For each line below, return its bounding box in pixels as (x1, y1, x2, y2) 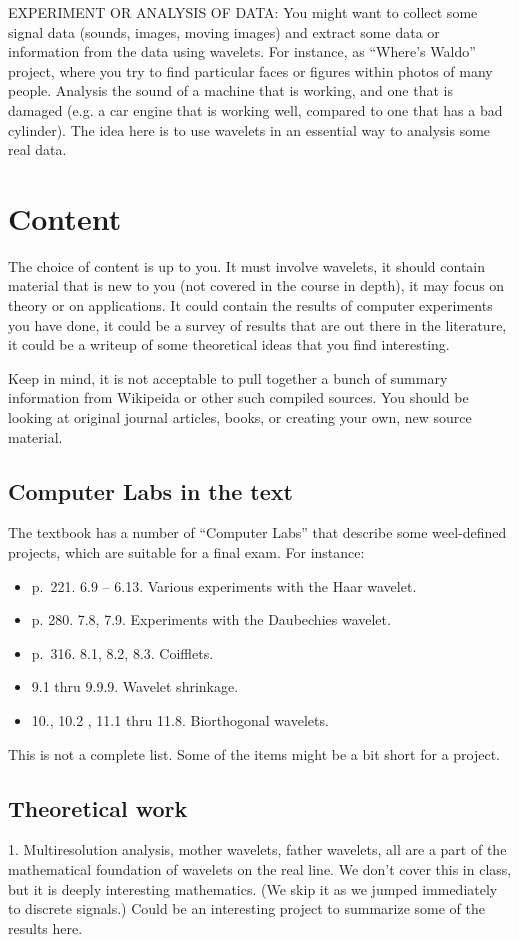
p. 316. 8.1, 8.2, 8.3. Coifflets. (31, 642, 214, 663)
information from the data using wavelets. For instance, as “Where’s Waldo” (8, 41, 476, 62)
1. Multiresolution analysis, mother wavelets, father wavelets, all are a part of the (8, 839, 507, 860)
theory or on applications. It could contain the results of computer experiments (8, 295, 493, 316)
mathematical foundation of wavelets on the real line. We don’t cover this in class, (8, 858, 512, 879)
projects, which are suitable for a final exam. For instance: (8, 542, 365, 563)
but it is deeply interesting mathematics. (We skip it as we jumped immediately (8, 878, 498, 899)
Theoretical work (8, 792, 188, 823)
